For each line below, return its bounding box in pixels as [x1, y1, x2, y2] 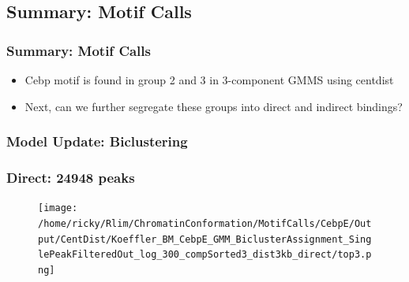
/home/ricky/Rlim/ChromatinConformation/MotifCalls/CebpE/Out [38, 217, 372, 229]
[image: [38, 202, 78, 214]
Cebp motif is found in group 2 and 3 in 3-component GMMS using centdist [24, 72, 394, 87]
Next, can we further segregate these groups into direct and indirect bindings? [24, 98, 403, 114]
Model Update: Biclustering [6, 132, 188, 151]
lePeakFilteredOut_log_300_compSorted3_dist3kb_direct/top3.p [38, 249, 372, 261]
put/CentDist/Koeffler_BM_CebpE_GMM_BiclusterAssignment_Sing [38, 233, 372, 245]
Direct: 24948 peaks [6, 167, 135, 187]
